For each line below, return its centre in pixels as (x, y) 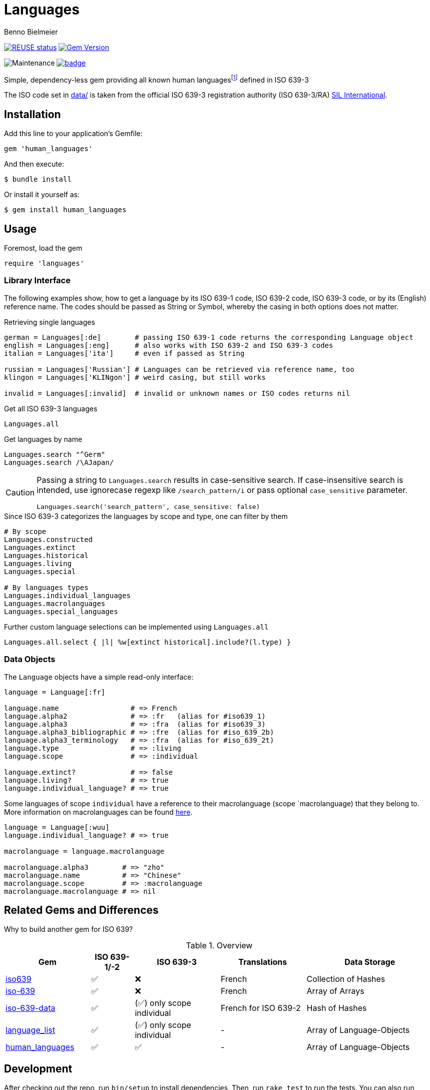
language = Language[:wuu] (57, 827)
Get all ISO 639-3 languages (51, 408)
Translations (263, 962)
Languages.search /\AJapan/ (59, 462)
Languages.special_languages (61, 611)
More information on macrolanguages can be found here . (98, 812)
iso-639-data (31, 1008)
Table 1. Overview (219, 946)
